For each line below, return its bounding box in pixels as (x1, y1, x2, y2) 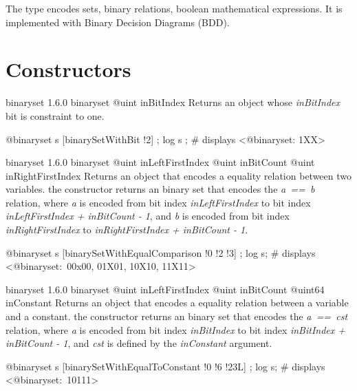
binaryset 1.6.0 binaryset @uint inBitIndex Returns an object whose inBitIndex (6, 95, 340, 109)
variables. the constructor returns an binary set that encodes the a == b (6, 182, 315, 196)
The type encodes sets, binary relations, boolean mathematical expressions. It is (6, 1, 343, 15)
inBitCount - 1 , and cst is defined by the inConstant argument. (6, 336, 272, 350)
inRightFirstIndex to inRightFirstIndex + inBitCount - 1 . (6, 222, 248, 237)
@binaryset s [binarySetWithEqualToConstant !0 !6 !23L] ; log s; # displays (6, 359, 325, 373)
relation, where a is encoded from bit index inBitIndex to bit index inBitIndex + (6, 322, 346, 337)
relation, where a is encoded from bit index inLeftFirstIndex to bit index (6, 195, 311, 209)
